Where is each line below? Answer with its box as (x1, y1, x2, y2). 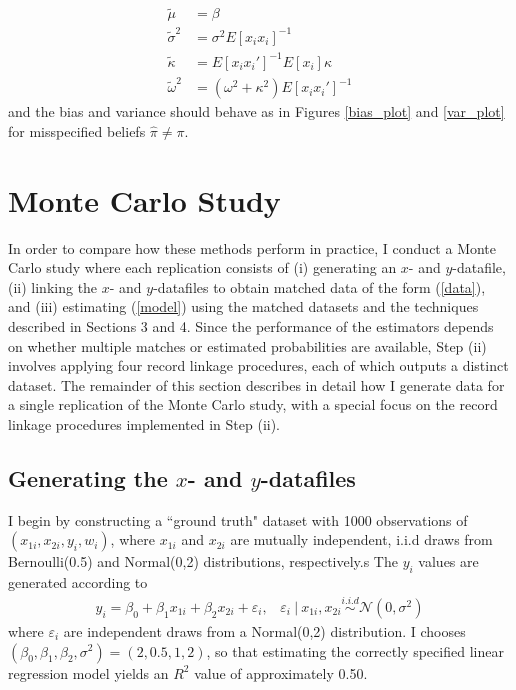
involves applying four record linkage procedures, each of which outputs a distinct (8, 355, 509, 376)
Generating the (8, 462, 168, 493)
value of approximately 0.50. (194, 662, 368, 683)
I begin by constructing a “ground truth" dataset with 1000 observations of (8, 509, 468, 530)
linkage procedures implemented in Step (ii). (8, 413, 281, 434)
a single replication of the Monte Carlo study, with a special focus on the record (8, 394, 498, 415)
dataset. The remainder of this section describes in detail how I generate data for (8, 374, 505, 395)
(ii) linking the (8, 276, 98, 297)
